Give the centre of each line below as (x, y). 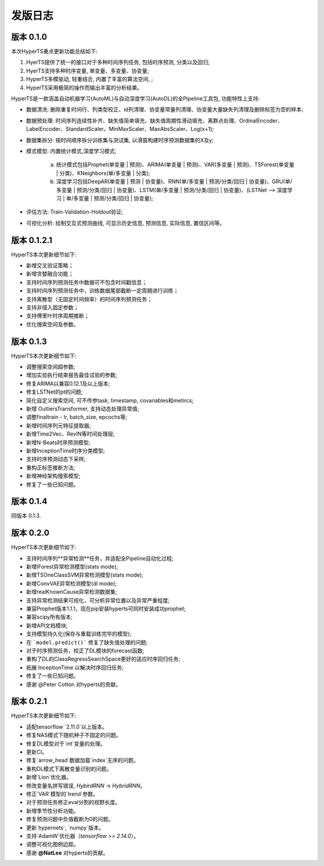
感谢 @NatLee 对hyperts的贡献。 (67, 853)
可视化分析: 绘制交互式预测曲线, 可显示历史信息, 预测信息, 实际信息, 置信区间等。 (125, 223)
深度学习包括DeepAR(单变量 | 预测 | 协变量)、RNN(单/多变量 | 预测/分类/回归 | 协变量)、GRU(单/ (174, 182)
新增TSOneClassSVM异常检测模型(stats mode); (85, 575)
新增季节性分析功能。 (52, 811)
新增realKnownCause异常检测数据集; (72, 592)
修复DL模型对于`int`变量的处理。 (66, 744)
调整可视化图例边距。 (52, 844)
